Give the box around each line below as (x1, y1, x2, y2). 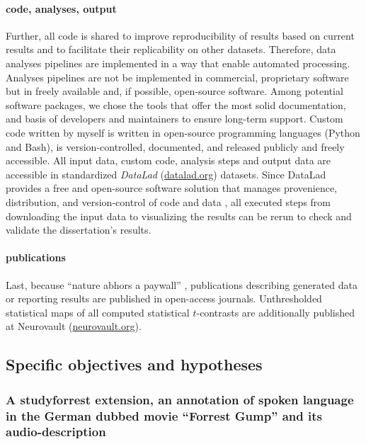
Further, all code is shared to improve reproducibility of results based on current (6, 28, 355, 42)
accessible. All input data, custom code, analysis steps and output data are (6, 153, 331, 168)
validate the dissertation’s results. (6, 222, 151, 237)
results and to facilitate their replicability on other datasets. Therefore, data (6, 42, 336, 57)
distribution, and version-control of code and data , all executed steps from (6, 194, 331, 209)
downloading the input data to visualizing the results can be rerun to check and (6, 208, 352, 223)
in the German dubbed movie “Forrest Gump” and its (6, 406, 322, 424)
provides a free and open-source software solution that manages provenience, (6, 181, 338, 195)
